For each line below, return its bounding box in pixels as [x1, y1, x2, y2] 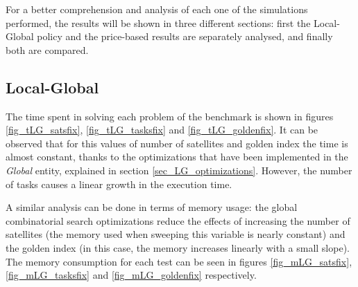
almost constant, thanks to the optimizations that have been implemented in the [6, 149, 348, 164]
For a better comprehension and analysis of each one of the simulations [6, 2, 308, 16]
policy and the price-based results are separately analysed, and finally [37, 29, 333, 44]
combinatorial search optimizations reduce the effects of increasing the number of [6, 213, 350, 228]
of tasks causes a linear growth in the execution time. [6, 176, 232, 191]
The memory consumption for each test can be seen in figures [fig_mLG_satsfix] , [6, 254, 352, 268]
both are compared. [6, 42, 89, 57]
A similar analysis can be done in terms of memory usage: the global [6, 200, 298, 214]
